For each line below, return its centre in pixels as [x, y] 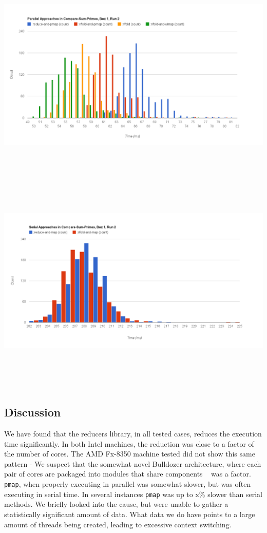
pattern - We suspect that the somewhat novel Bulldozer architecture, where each [133, 463]
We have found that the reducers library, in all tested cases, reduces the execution [133, 434]
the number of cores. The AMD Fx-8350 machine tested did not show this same [130, 454]
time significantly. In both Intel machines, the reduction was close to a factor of [129, 443]
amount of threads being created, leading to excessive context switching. [118, 524]
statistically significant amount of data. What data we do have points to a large [130, 514]
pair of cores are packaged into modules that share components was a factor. [128, 474]
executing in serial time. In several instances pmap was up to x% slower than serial [133, 494]
